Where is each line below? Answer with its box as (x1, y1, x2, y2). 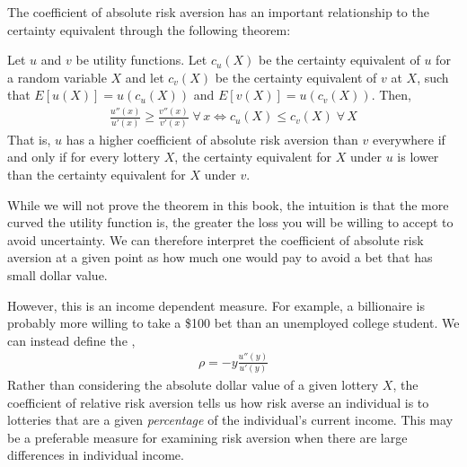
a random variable (7, 67, 107, 86)
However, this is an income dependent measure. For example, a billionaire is (7, 295, 425, 314)
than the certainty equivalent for (7, 164, 186, 183)
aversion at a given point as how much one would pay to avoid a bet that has (7, 248, 433, 267)
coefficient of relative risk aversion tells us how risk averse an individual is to (7, 392, 429, 411)
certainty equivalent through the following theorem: (7, 20, 291, 39)
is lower (397, 147, 439, 166)
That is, (7, 129, 51, 148)
